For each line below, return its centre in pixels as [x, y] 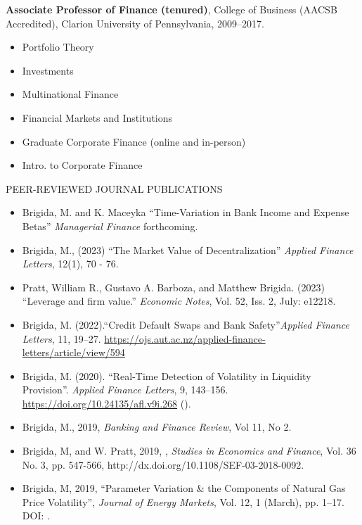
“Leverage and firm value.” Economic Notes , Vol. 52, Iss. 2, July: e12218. [179, 301]
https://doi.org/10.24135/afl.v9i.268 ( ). [106, 403]
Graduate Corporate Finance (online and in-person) [134, 141]
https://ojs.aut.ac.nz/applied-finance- [185, 338]
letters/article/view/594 [73, 352]
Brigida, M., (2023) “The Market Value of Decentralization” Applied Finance [188, 249]
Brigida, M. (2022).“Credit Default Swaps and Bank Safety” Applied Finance [186, 324]
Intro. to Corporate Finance [82, 165]
